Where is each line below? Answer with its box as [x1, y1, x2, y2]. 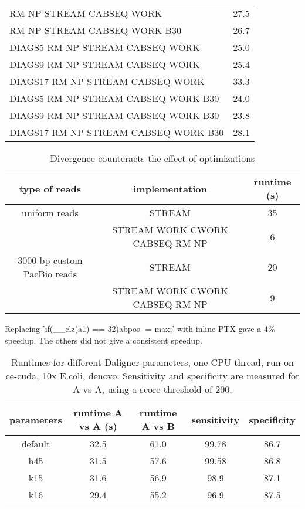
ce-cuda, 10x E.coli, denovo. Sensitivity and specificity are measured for [5, 369, 300, 383]
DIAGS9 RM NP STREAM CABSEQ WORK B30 [9, 108, 219, 122]
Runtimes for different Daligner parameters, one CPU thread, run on [11, 355, 294, 369]
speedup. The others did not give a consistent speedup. [5, 334, 202, 346]
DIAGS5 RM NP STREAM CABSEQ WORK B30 [9, 91, 219, 105]
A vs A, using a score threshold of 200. [73, 382, 232, 396]
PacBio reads [23, 267, 77, 280]
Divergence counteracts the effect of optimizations [50, 151, 255, 165]
